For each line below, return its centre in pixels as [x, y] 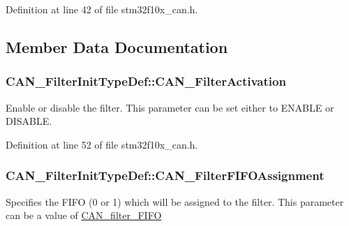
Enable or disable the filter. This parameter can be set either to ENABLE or [170, 107]
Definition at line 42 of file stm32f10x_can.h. [102, 9]
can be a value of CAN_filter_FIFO [84, 215]
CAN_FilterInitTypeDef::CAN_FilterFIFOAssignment [165, 175]
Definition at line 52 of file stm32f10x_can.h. [102, 144]
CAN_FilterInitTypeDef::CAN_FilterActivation [146, 81]
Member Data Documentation [117, 46]
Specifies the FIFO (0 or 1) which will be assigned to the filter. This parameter [175, 201]
